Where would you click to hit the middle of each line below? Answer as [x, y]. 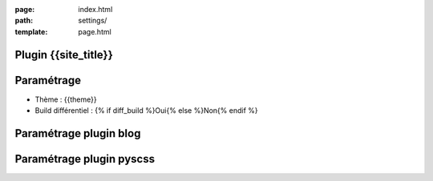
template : [31, 31]
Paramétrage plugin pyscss [85, 159]
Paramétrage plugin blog [78, 133]
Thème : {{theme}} [66, 99]
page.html [95, 31]
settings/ [93, 21]
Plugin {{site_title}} [64, 55]
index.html [95, 9]
